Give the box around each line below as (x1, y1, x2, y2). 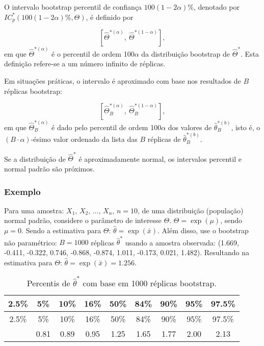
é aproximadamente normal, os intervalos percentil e (78, 153, 242, 164)
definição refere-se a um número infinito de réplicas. (4, 58, 166, 69)
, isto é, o (231, 121, 260, 132)
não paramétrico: (4, 237, 57, 248)
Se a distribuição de (4, 153, 66, 164)
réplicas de (147, 134, 181, 144)
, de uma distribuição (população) (137, 205, 244, 215)
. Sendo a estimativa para (21, 225, 101, 236)
